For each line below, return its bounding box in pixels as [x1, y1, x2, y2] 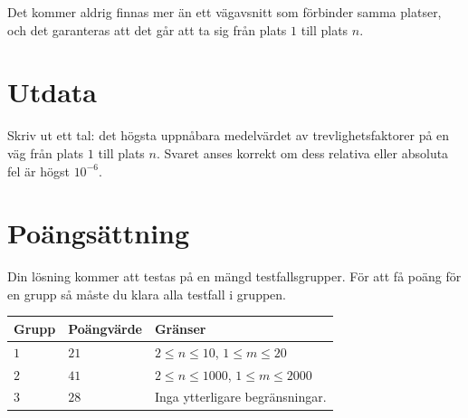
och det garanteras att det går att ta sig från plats [7, 20, 287, 39]
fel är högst [7, 161, 70, 180]
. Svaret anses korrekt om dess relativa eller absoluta [156, 143, 449, 162]
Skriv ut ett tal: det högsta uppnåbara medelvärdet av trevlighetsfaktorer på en [7, 126, 450, 145]
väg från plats [7, 143, 84, 162]
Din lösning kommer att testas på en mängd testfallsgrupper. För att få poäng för [7, 267, 462, 286]
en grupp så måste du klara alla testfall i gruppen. [7, 284, 286, 303]
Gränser [154, 318, 206, 337]
